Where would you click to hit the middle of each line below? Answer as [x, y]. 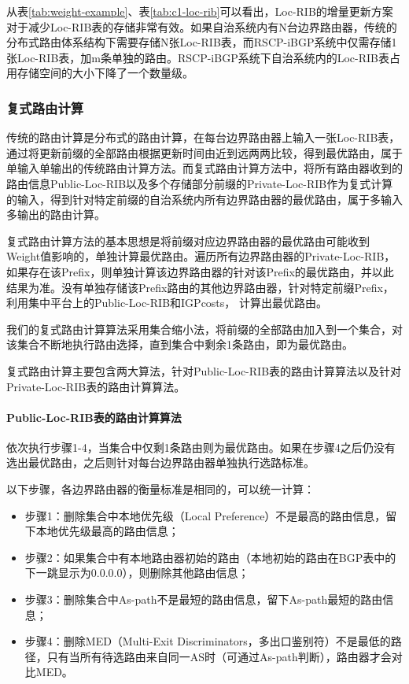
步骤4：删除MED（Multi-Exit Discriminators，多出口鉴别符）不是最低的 [208, 641]
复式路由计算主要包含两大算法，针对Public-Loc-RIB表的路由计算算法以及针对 [204, 370]
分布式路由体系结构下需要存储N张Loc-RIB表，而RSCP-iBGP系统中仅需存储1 [202, 42]
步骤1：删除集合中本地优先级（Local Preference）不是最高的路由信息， [205, 515]
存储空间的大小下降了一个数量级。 [105, 73]
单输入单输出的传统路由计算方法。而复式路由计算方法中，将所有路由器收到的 [204, 168]
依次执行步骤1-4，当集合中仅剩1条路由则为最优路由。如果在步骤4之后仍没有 [201, 447]
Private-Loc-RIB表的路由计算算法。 [96, 386]
